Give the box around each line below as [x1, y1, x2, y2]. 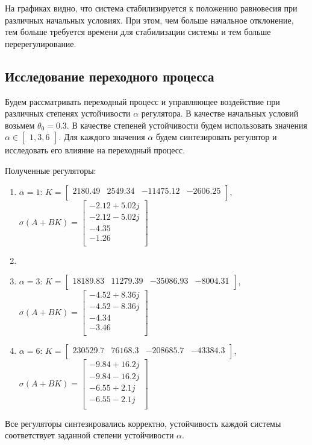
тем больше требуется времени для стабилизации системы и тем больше [5, 25, 271, 38]
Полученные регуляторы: [5, 164, 96, 176]
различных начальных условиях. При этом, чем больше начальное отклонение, [5, 13, 294, 26]
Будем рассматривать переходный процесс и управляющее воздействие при [5, 95, 280, 107]
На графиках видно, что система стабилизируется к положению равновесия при [5, 2, 298, 14]
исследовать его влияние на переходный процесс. [5, 144, 186, 156]
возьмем [5, 118, 35, 131]
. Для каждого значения [58, 130, 145, 143]
